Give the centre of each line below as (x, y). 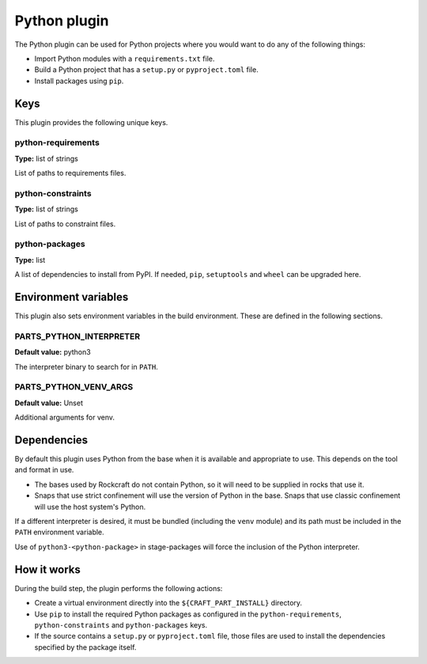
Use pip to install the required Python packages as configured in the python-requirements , (188, 614)
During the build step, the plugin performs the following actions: (119, 588)
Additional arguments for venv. (64, 417)
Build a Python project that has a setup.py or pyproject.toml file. (146, 70)
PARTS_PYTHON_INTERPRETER (77, 336)
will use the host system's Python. (90, 507)
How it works (47, 569)
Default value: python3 (53, 352)
